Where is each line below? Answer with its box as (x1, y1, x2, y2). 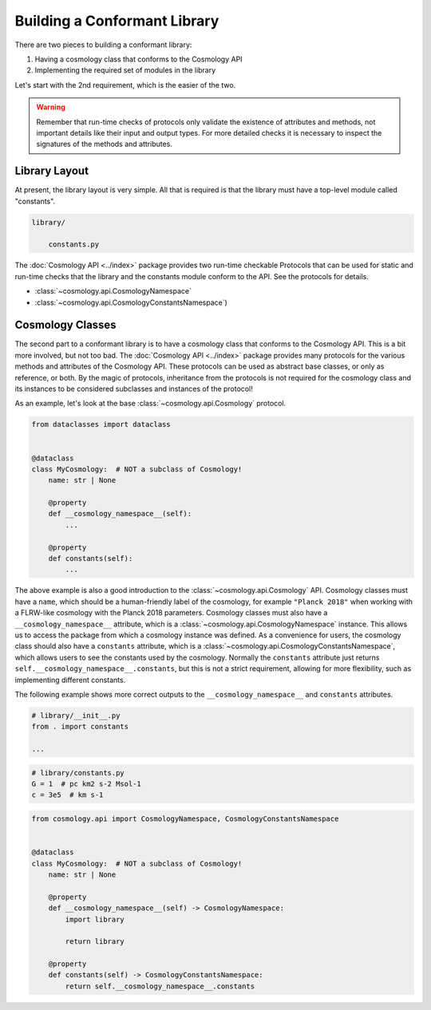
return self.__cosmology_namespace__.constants (65, 981, 255, 991)
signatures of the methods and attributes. (36, 140, 173, 149)
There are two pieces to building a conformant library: (14, 40, 192, 49)
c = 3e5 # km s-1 (31, 791, 104, 799)
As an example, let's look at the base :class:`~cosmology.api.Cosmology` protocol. (14, 399, 287, 408)
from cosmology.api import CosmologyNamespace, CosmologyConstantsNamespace (31, 815, 339, 823)
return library (65, 937, 125, 946)
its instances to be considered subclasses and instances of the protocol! (14, 384, 253, 393)
